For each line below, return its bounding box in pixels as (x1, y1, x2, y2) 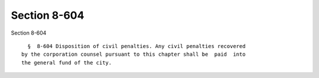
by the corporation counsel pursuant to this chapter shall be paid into (21, 51, 246, 58)
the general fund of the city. (21, 59, 112, 66)
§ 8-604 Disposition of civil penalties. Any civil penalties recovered (27, 43, 246, 49)
